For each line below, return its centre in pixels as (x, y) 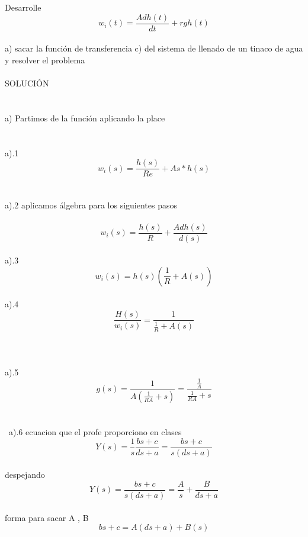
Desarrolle (23, 7)
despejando (25, 475)
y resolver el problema (45, 60)
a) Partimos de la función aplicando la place (85, 118)
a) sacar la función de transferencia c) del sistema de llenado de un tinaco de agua (154, 48)
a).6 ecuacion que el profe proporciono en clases (95, 432)
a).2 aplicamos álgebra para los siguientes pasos (91, 205)
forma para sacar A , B (47, 517)
